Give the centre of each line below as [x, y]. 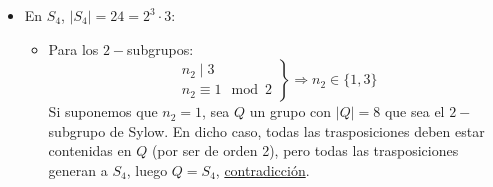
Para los [73, 48]
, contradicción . [262, 169]
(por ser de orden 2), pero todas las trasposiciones [305, 150]
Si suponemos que [103, 111]
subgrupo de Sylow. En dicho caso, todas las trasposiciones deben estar [266, 130]
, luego [147, 169]
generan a [78, 169]
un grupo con [290, 111]
